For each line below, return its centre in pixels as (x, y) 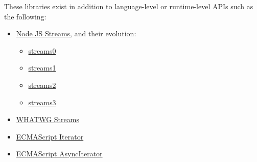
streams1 (42, 68)
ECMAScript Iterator (50, 136)
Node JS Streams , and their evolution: (76, 33)
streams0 (42, 50)
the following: (25, 16)
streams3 (42, 102)
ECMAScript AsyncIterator (59, 154)
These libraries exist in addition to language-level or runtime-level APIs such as (129, 6)
